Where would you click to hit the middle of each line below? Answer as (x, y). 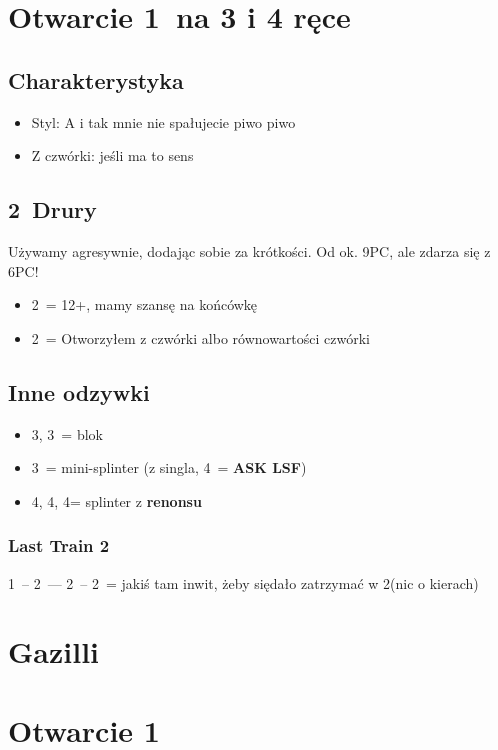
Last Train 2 (59, 545)
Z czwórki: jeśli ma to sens (112, 155)
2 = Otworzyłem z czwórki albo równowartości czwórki (200, 337)
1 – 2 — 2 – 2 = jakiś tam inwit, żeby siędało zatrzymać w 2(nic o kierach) (243, 582)
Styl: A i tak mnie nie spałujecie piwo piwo (163, 121)
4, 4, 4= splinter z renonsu (116, 500)
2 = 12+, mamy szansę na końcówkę (144, 304)
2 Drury (52, 209)
